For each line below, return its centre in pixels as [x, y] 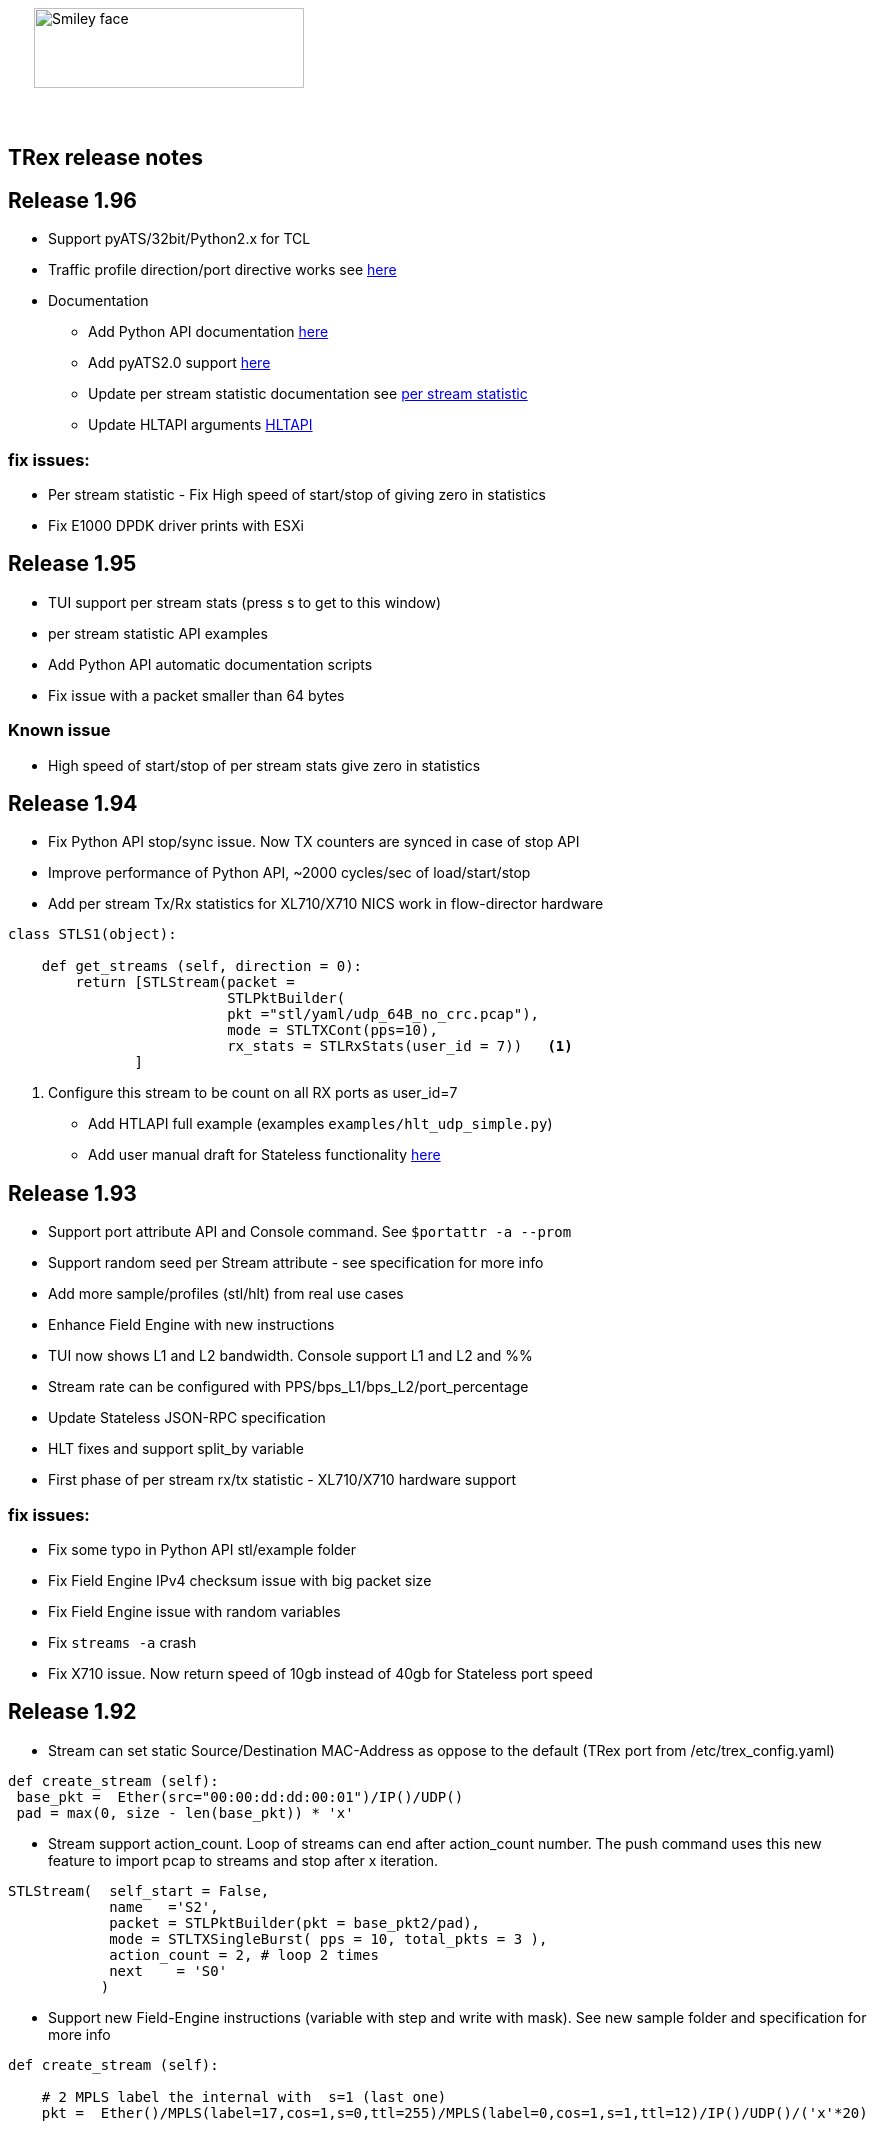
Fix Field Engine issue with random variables [194, 1612]
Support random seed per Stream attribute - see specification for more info [296, 1263]
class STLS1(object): [92, 934]
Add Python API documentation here [208, 332]
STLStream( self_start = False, [139, 1890]
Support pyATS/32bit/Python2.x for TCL [179, 239]
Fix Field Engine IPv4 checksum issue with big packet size [240, 1581]
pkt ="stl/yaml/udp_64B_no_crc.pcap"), [383, 1014]
